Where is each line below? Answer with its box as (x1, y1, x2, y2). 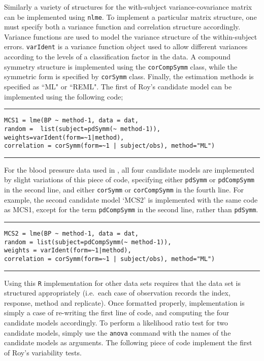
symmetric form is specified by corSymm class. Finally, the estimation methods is (4, 71, 254, 82)
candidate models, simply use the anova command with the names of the (4, 327, 231, 338)
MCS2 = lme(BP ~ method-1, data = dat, (4, 229, 139, 237)
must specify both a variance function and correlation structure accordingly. (4, 21, 241, 32)
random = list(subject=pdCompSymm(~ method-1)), (4, 238, 172, 246)
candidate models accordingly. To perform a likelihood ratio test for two (4, 317, 228, 328)
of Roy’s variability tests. (4, 347, 82, 357)
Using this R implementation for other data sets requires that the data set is (4, 277, 241, 288)
